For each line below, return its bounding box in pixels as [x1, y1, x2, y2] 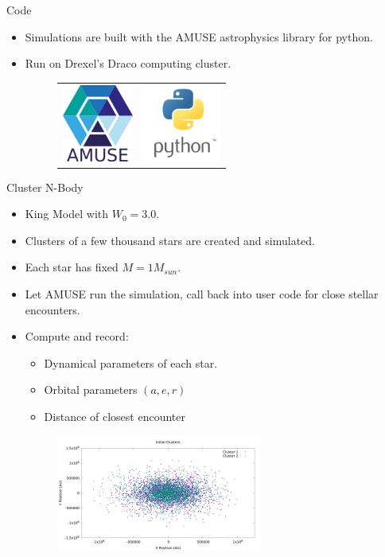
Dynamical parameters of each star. [44, 354, 218, 371]
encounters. [25, 301, 80, 317]
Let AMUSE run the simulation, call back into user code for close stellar [25, 286, 379, 302]
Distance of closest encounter [44, 407, 185, 424]
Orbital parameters [44, 381, 138, 398]
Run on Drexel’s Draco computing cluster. [25, 55, 231, 72]
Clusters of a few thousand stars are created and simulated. [25, 232, 316, 248]
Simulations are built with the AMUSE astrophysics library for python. [25, 28, 373, 45]
